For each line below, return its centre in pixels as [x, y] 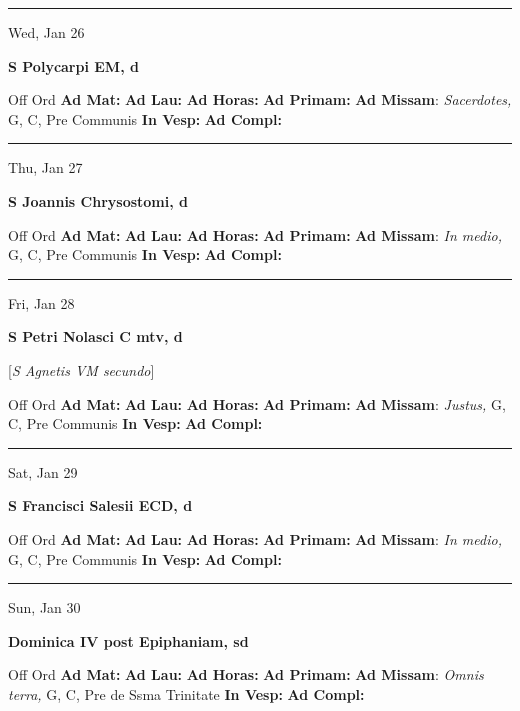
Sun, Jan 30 [44, 607]
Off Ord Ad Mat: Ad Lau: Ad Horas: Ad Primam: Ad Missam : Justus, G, [257, 403]
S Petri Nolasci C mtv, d [95, 336]
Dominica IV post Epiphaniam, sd [128, 640]
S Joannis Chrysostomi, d [98, 200]
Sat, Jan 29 [43, 471]
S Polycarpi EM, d [73, 65]
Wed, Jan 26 [46, 32]
